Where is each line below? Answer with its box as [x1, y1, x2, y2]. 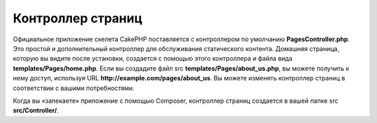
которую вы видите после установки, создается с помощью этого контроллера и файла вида [13, 55, 293, 63]
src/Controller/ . [13, 106, 59, 115]
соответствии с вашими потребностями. [13, 84, 135, 92]
